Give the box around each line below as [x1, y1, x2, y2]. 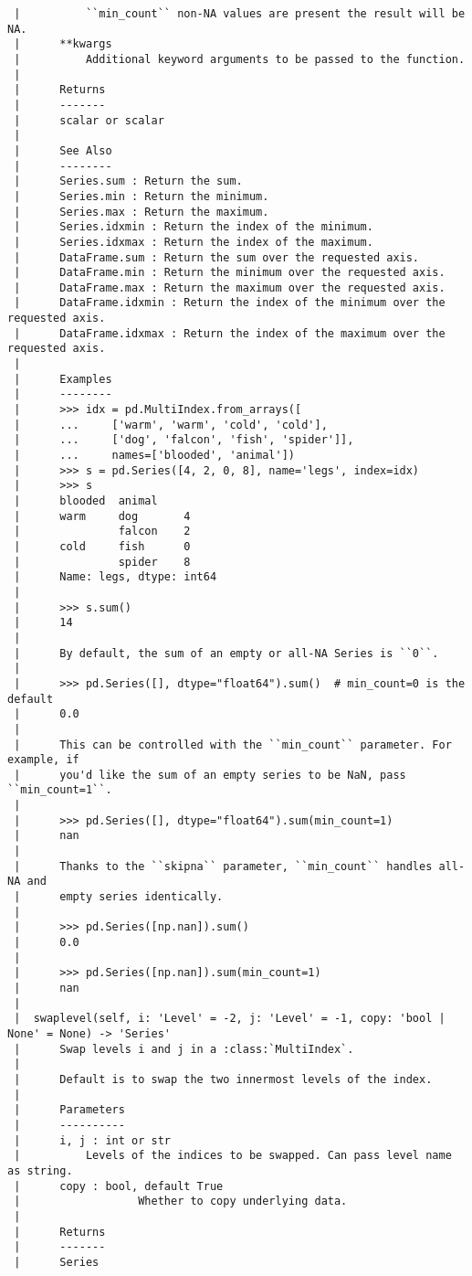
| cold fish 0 [14, 539, 191, 553]
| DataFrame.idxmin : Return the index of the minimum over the [14, 296, 446, 310]
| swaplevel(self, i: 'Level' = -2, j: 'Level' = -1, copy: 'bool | [14, 1012, 446, 1026]
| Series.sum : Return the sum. [14, 175, 243, 188]
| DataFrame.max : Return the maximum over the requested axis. [14, 281, 446, 294]
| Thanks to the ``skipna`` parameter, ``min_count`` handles [14, 859, 433, 873]
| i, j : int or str [14, 1133, 171, 1147]
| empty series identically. [14, 890, 224, 904]
